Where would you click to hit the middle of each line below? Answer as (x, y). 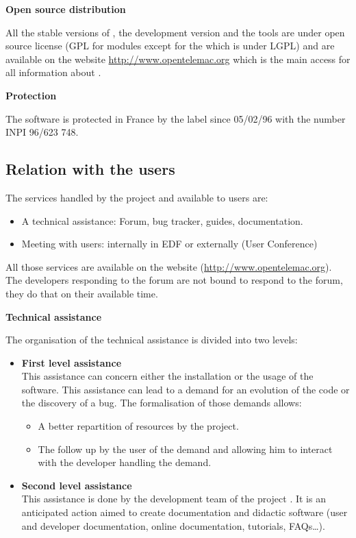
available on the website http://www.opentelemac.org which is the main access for (178, 59)
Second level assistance (77, 485)
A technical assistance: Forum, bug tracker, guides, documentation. (162, 220)
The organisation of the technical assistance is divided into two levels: (152, 340)
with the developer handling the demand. (125, 462)
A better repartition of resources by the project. (138, 426)
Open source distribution (66, 9)
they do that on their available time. (82, 293)
